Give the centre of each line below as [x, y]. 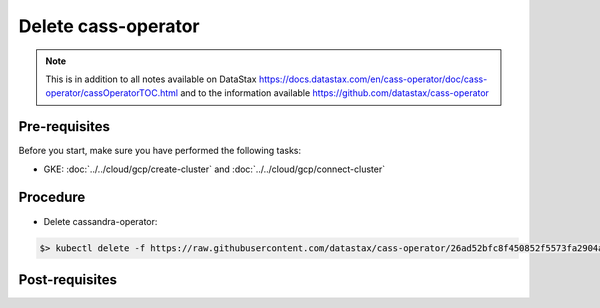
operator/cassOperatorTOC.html [112, 93]
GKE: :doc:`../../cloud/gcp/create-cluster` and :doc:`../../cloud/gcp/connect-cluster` [214, 169]
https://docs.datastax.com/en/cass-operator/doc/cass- [373, 79]
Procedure [52, 197]
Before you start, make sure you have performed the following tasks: [160, 151]
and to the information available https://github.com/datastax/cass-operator [335, 93]
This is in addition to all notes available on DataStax [151, 79]
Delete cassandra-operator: [100, 221]
